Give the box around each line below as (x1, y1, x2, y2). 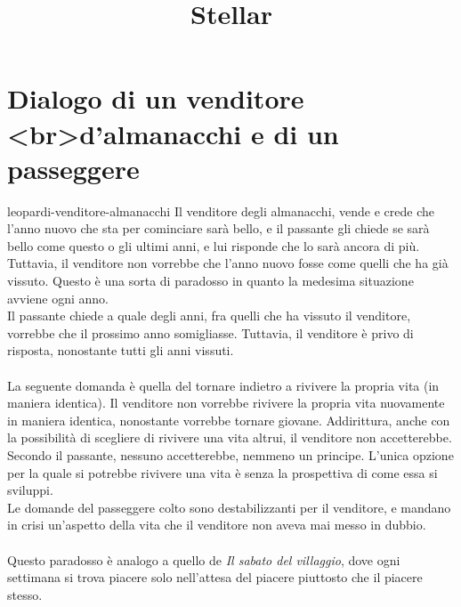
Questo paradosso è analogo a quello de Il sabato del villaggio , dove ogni (7, 550, 400, 569)
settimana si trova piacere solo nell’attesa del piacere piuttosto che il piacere (7, 568, 423, 587)
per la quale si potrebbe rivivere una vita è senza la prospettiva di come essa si (7, 463, 438, 482)
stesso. (7, 585, 43, 603)
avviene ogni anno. (7, 288, 109, 307)
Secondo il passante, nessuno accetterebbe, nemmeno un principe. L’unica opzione (7, 446, 454, 464)
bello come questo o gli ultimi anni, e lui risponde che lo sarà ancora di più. (7, 236, 420, 255)
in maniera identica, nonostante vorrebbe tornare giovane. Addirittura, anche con (7, 410, 450, 429)
